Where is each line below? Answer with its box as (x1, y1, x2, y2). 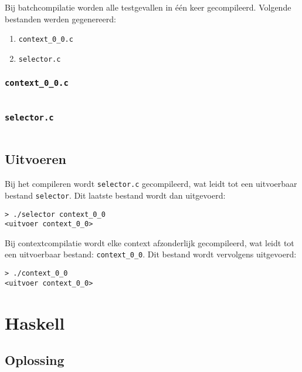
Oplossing (5, 351, 65, 369)
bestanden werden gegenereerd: (5, 12, 116, 25)
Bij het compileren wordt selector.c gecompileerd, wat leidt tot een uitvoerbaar (5, 177, 297, 190)
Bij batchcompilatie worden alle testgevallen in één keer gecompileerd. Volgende (5, 1, 291, 13)
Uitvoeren (5, 150, 66, 168)
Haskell (5, 310, 65, 334)
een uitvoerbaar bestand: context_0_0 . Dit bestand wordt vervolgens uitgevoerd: (5, 248, 297, 260)
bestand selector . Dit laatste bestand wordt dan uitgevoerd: (5, 189, 226, 201)
